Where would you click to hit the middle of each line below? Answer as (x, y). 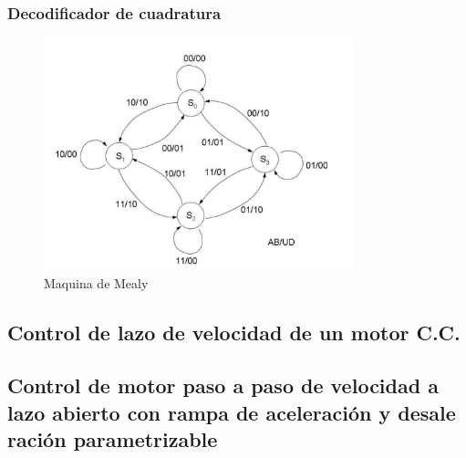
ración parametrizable (113, 439)
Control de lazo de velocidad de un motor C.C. (234, 332)
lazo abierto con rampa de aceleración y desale (232, 412)
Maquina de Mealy (96, 282)
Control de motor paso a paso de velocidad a (223, 385)
